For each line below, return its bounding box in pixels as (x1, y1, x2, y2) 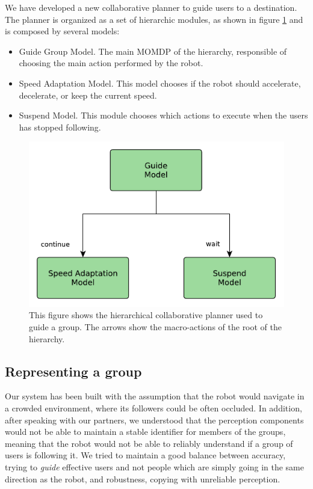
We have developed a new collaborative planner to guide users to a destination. (5, 1, 297, 13)
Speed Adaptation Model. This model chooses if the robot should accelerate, (19, 76, 301, 89)
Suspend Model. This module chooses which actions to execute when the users (19, 109, 308, 121)
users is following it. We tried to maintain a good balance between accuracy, (5, 449, 286, 461)
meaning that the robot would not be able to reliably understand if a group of (5, 437, 293, 449)
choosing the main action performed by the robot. (19, 57, 203, 69)
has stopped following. (19, 120, 101, 133)
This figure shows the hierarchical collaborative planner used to (29, 309, 263, 321)
